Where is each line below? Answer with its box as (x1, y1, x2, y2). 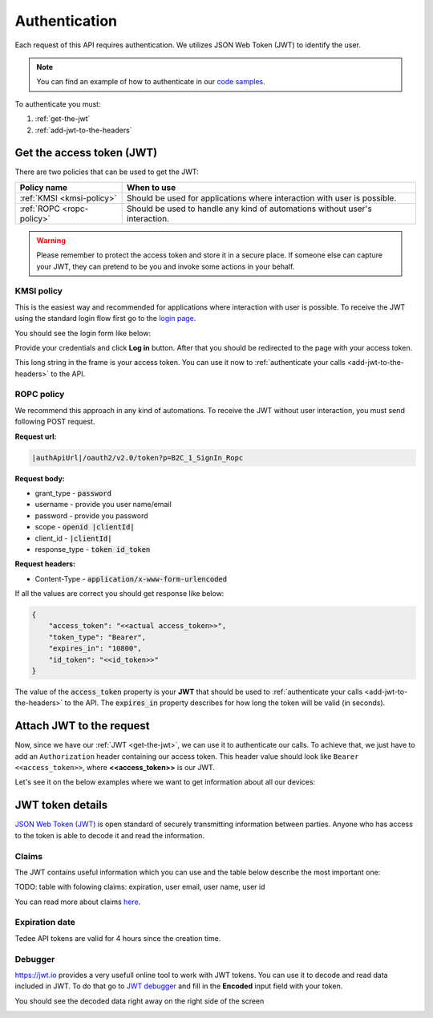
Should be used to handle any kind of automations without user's (126, 203, 372, 214)
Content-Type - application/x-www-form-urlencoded (34, 574, 228, 583)
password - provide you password (34, 510, 148, 521)
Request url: (14, 432, 57, 441)
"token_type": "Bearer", (48, 632, 147, 642)
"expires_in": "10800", (48, 644, 142, 653)
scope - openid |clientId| (34, 522, 136, 532)
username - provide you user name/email (34, 500, 172, 509)
